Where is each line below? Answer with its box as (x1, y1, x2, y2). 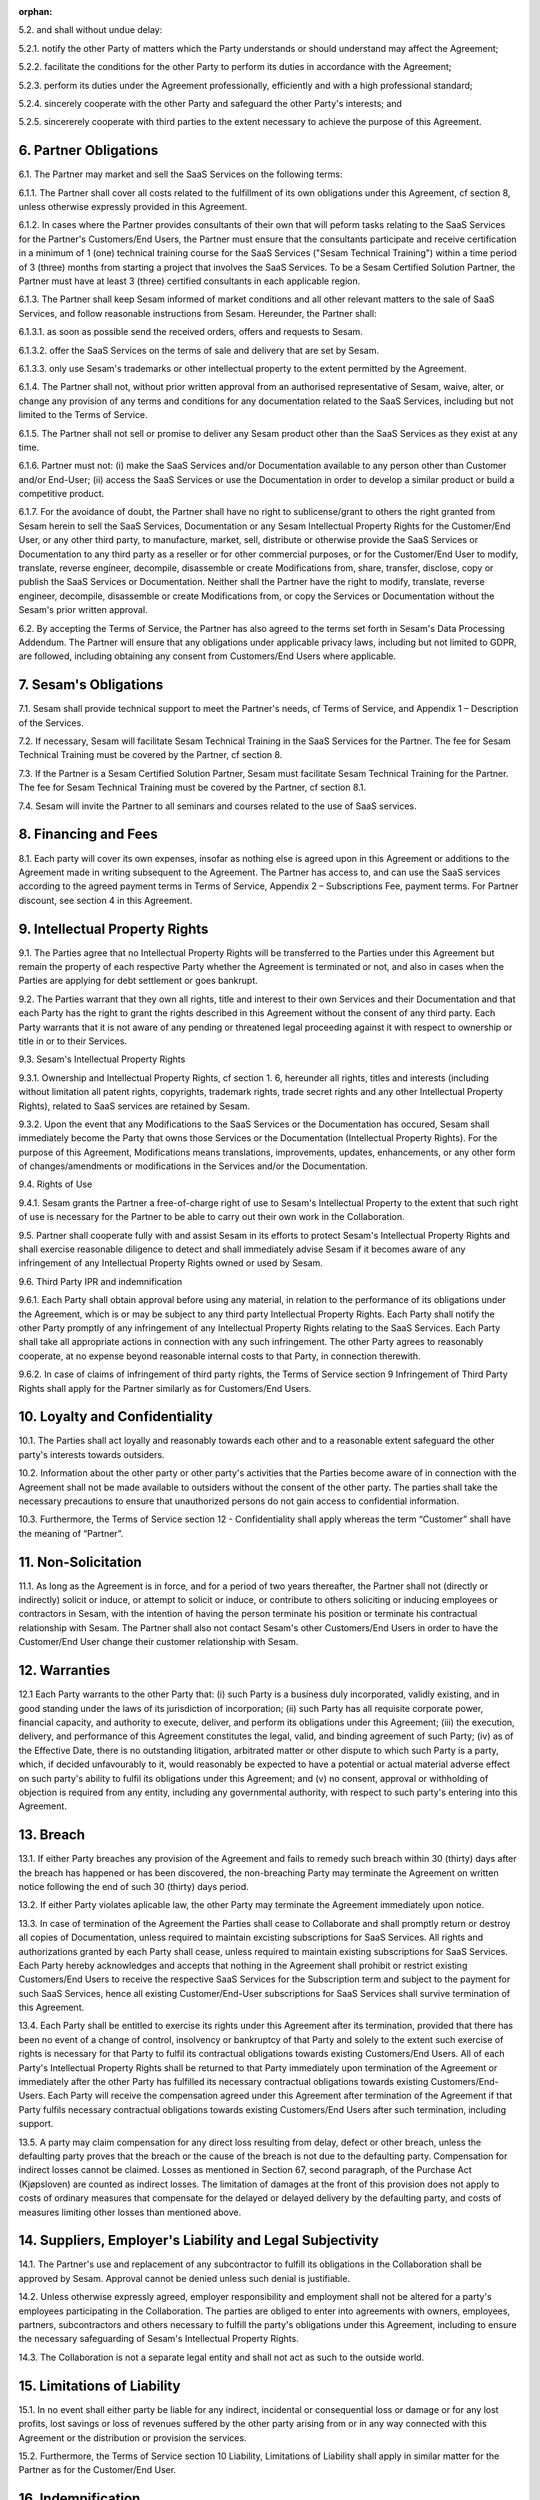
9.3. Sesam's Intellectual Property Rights (18, 1053, 186, 1065)
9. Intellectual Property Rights (18, 920, 209, 937)
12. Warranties (18, 1662, 111, 1679)
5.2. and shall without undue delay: (18, 24, 163, 36)
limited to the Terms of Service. (18, 409, 149, 421)
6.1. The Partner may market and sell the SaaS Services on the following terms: (18, 168, 343, 180)
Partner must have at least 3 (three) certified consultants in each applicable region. (18, 275, 361, 287)
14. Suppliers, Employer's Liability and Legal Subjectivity (18, 2232, 379, 2249)
